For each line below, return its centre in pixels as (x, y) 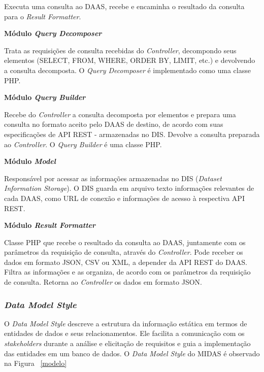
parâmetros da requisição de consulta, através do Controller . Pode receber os (124, 252)
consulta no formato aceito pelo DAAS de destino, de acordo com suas (114, 124)
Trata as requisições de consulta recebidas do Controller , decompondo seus (120, 50)
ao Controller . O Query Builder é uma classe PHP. (83, 144)
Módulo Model (30, 161)
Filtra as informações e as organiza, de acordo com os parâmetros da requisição (127, 272)
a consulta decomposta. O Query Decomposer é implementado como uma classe (127, 70)
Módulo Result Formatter (50, 225)
